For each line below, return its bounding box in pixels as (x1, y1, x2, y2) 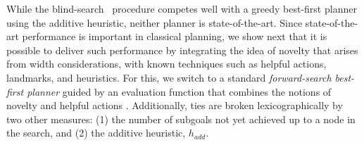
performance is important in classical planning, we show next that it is (22, 29, 327, 44)
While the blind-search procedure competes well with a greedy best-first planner (6, 1, 357, 15)
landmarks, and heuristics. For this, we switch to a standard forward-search (6, 70, 332, 84)
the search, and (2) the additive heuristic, (6, 125, 186, 140)
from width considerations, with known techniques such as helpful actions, (6, 56, 327, 71)
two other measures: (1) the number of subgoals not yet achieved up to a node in (6, 111, 356, 126)
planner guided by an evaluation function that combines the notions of (27, 84, 332, 99)
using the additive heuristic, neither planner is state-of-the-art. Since (6, 15, 303, 30)
